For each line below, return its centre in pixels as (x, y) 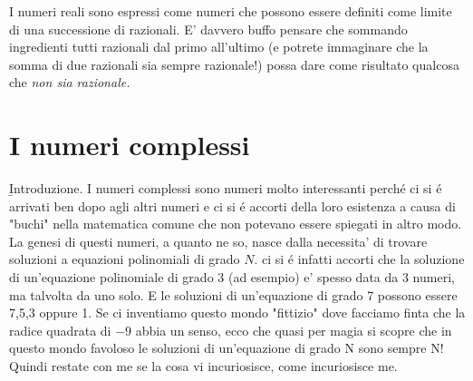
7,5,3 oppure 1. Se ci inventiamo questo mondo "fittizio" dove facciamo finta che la (237, 313)
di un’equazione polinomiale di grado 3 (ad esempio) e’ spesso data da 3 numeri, (232, 277)
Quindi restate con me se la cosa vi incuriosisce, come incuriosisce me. (203, 366)
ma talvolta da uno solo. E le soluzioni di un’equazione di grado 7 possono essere (233, 294)
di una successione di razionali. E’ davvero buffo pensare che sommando (208, 29)
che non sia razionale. (70, 82)
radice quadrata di (60, 330)
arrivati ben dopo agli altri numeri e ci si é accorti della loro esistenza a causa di (232, 205)
